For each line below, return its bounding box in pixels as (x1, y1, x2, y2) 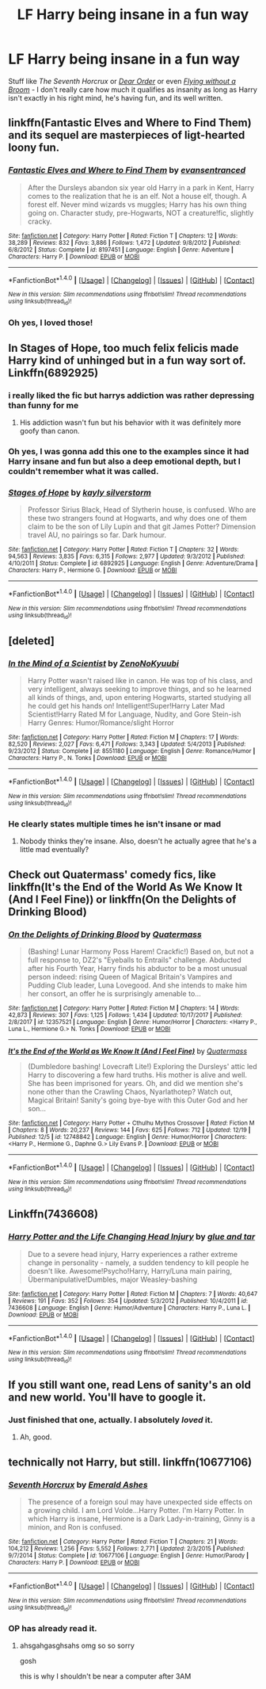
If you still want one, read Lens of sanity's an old (8, 1378, 252, 1392)
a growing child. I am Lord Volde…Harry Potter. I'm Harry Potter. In (27, 1506, 244, 1515)
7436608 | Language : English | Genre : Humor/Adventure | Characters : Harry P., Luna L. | (8, 1304, 251, 1312)
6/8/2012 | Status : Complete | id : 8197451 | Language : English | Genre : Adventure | (8, 246, 234, 254)
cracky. (27, 216, 52, 226)
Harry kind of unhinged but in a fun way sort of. (8, 353, 246, 367)
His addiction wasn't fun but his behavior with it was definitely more (19, 418, 241, 427)
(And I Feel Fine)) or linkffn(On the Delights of (8, 892, 237, 906)
